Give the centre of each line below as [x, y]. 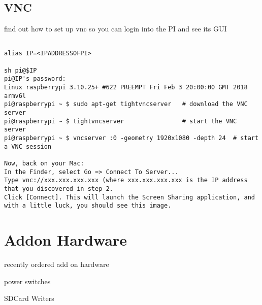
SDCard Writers [29, 298]
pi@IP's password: [35, 79]
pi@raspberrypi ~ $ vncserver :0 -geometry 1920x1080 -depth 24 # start [132, 138]
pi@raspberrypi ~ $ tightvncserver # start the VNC [121, 121]
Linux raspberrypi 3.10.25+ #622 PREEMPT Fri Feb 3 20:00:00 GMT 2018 [126, 88]
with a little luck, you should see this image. [88, 206]
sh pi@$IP [21, 70]
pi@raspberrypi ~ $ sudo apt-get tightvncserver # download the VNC [126, 104]
